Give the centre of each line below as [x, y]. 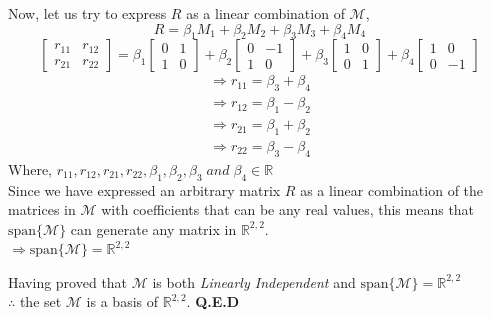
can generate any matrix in [153, 228]
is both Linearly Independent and [254, 281]
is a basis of [122, 301]
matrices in [42, 209]
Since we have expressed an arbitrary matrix [144, 189]
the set [40, 301]
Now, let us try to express [87, 13]
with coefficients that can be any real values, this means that [288, 209]
